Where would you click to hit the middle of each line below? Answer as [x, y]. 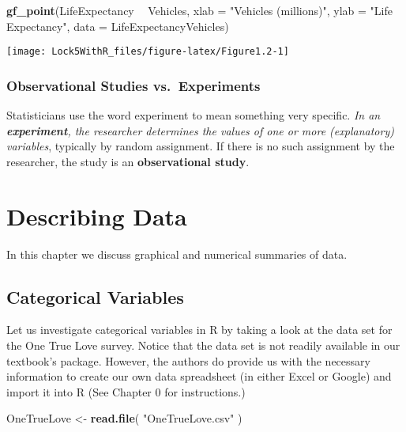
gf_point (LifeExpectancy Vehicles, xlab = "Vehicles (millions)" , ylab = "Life [199, 10]
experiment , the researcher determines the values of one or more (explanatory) [200, 130]
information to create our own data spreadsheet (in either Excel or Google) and [199, 376]
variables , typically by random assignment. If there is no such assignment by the [201, 146]
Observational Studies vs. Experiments [133, 85]
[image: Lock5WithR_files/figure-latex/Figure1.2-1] [148, 52]
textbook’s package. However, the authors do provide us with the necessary [188, 360]
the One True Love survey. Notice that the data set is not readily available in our [203, 345]
